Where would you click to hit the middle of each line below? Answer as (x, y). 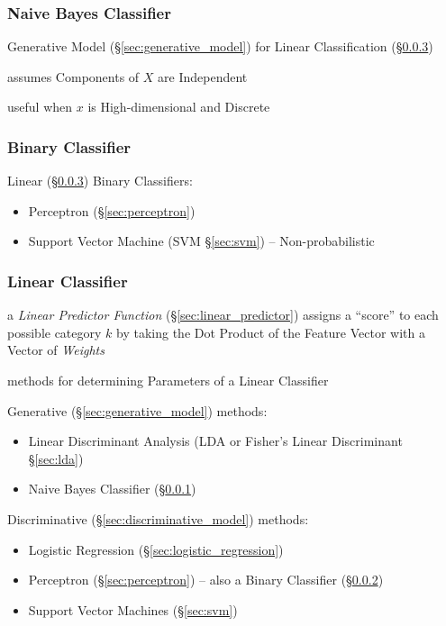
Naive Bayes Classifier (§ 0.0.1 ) (112, 489)
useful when (40, 107)
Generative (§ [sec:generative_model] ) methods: (137, 410)
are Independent (203, 76)
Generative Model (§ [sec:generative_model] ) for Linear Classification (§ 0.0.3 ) (220, 46)
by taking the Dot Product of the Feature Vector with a (271, 332)
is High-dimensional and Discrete (179, 107)
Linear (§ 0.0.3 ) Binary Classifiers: (100, 181)
